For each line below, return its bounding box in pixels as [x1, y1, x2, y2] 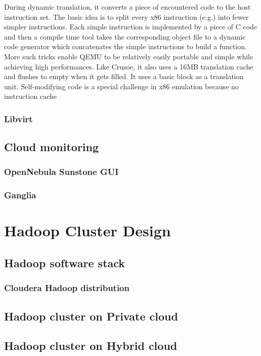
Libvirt [4, 112, 33, 125]
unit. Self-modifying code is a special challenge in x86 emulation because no [4, 81, 239, 91]
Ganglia [4, 189, 36, 201]
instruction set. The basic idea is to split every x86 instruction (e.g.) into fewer [4, 11, 249, 22]
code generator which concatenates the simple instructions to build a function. [4, 41, 247, 52]
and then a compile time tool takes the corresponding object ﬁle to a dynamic [4, 31, 246, 42]
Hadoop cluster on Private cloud [4, 308, 178, 324]
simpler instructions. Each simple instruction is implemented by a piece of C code [4, 21, 257, 32]
